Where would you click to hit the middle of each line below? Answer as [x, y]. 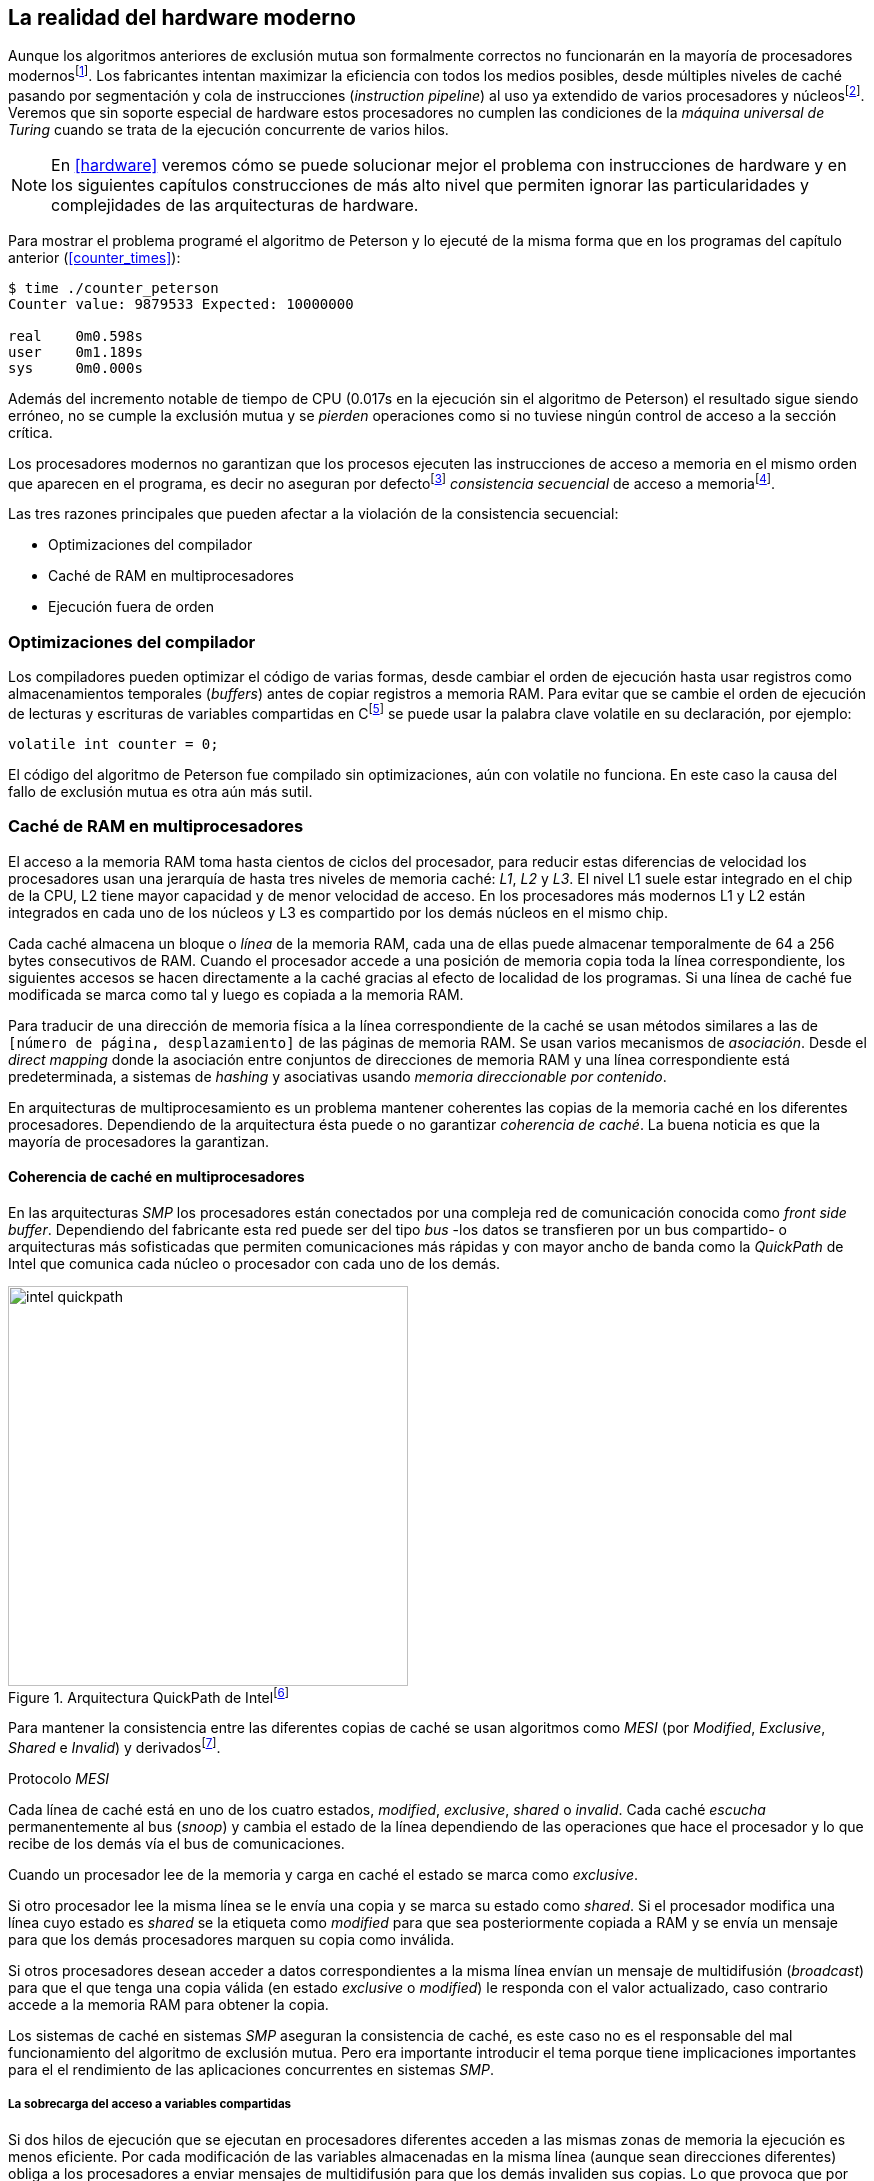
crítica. [30, 432]
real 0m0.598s [75, 335]
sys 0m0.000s [75, 367]
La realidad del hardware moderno [182, 17]
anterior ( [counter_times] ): [94, 257]
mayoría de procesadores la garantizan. [138, 1141]
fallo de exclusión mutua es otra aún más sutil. [160, 791]
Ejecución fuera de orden [131, 607]
